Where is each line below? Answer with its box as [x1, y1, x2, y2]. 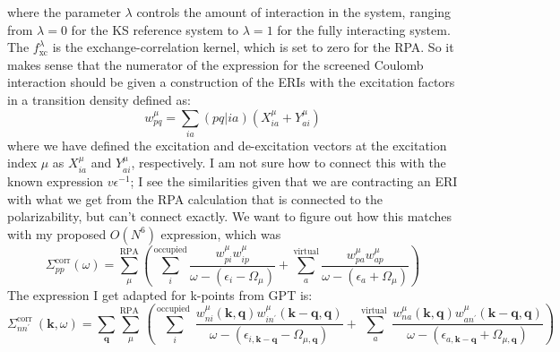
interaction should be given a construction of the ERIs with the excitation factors [7, 73, 455, 91]
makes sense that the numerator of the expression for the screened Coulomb [7, 55, 424, 73]
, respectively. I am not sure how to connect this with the [131, 153, 446, 172]
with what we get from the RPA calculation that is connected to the [7, 189, 383, 208]
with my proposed [7, 224, 107, 243]
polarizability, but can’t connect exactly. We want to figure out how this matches [7, 207, 452, 226]
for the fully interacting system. [277, 20, 451, 39]
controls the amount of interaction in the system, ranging [136, 3, 452, 21]
